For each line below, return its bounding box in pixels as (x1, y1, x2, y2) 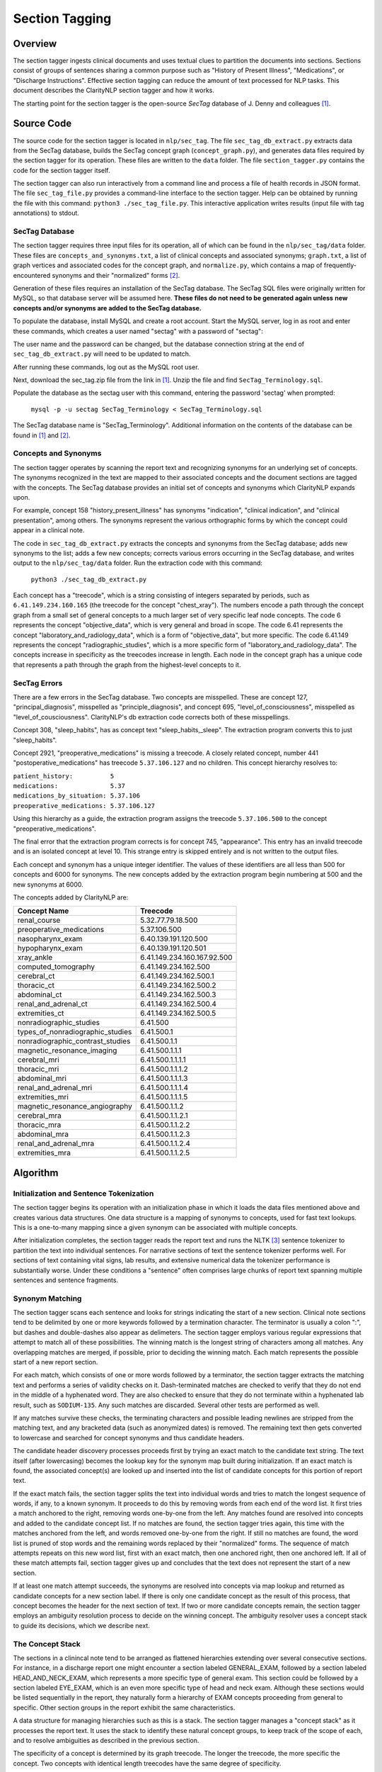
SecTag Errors (13, 678, 63, 688)
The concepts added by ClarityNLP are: (13, 893, 129, 902)
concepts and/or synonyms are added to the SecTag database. (13, 303, 202, 312)
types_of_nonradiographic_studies (17, 1027, 132, 1037)
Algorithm (13, 1167, 59, 1179)
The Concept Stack (13, 1639, 81, 1649)
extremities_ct (17, 1009, 64, 1019)
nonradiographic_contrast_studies (17, 1036, 131, 1046)
